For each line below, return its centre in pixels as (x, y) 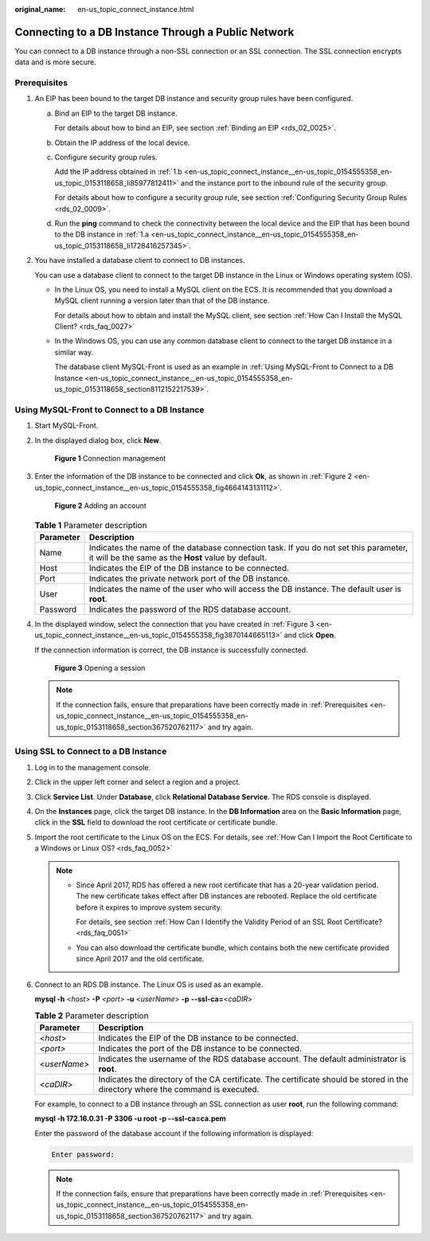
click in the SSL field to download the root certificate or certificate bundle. (156, 822)
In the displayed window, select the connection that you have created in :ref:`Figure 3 (174, 624)
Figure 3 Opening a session (100, 668)
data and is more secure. (56, 62)
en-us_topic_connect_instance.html (136, 9)
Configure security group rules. (106, 157)
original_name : (40, 9)
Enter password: (83, 1154)
